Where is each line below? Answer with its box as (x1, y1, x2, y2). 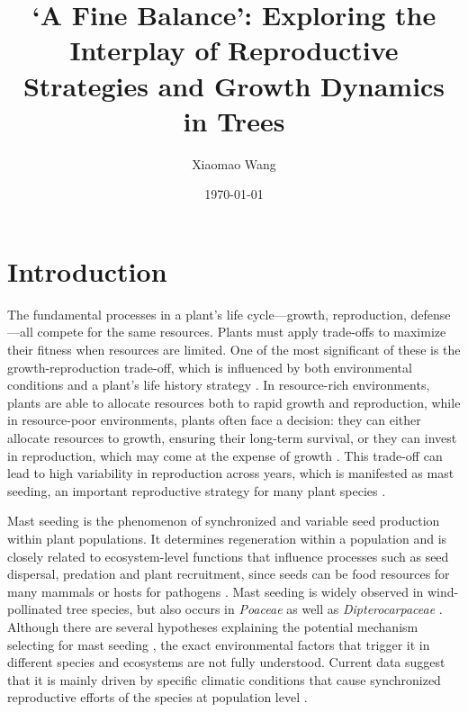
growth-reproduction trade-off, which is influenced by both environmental (7, 357, 412, 376)
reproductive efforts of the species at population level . (7, 688, 308, 707)
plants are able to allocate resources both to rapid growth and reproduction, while (7, 392, 461, 411)
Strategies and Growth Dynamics (22, 67, 445, 104)
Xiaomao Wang (192, 154, 276, 173)
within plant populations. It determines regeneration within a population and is (7, 528, 447, 547)
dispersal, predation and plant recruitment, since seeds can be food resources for (7, 564, 450, 583)
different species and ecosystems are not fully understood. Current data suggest (7, 653, 445, 671)
